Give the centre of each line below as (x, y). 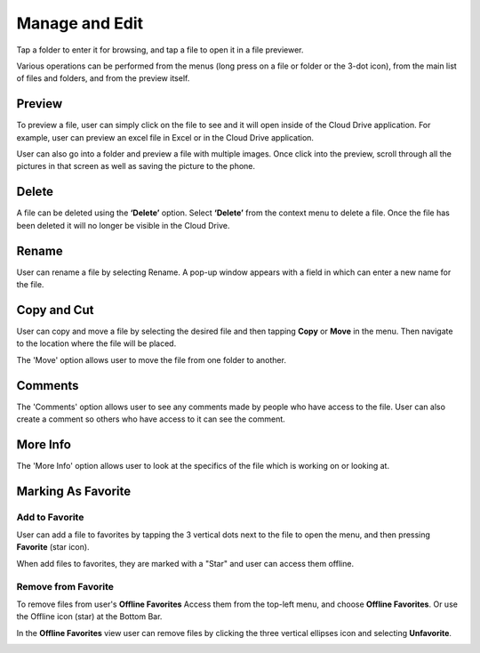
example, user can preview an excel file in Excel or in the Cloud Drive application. (165, 137)
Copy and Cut (55, 310)
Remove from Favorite (65, 586)
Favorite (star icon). (53, 547)
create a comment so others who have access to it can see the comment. (151, 419)
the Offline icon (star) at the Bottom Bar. (89, 617)
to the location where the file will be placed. (96, 343)
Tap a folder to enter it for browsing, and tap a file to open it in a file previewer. (160, 50)
